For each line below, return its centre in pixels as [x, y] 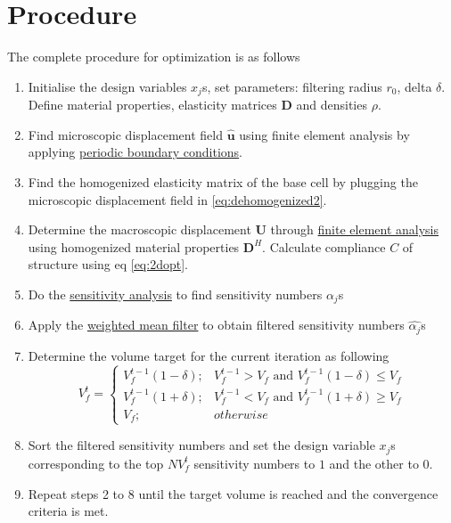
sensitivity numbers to [254, 463]
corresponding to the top [96, 463]
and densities [332, 105]
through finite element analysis [355, 229]
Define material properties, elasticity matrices [152, 105]
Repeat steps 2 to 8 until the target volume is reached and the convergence [233, 493]
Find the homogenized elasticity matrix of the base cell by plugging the [223, 181]
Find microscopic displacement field [125, 134]
